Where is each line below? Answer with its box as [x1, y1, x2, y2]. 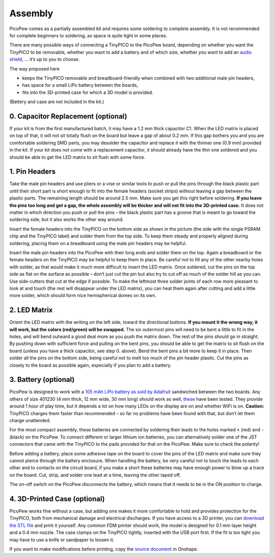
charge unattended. [9, 418, 51, 424]
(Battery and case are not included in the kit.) [9, 99, 104, 105]
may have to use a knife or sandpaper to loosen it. [9, 537, 115, 543]
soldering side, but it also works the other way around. [9, 216, 124, 223]
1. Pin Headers [9, 167, 56, 176]
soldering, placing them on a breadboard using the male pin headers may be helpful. [9, 240, 187, 246]
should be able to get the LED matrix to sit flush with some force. [9, 154, 146, 160]
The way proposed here [9, 65, 60, 71]
